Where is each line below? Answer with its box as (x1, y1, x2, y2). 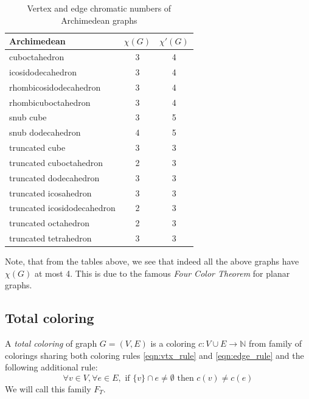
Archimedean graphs (61, 13, 137, 26)
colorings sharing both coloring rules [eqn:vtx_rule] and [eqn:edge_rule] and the (5, 349, 304, 361)
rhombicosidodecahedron (9, 80, 101, 93)
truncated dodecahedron (9, 171, 100, 184)
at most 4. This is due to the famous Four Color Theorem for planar (34, 266, 290, 279)
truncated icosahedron (9, 186, 92, 199)
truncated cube (9, 141, 66, 154)
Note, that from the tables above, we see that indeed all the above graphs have (5, 255, 299, 268)
